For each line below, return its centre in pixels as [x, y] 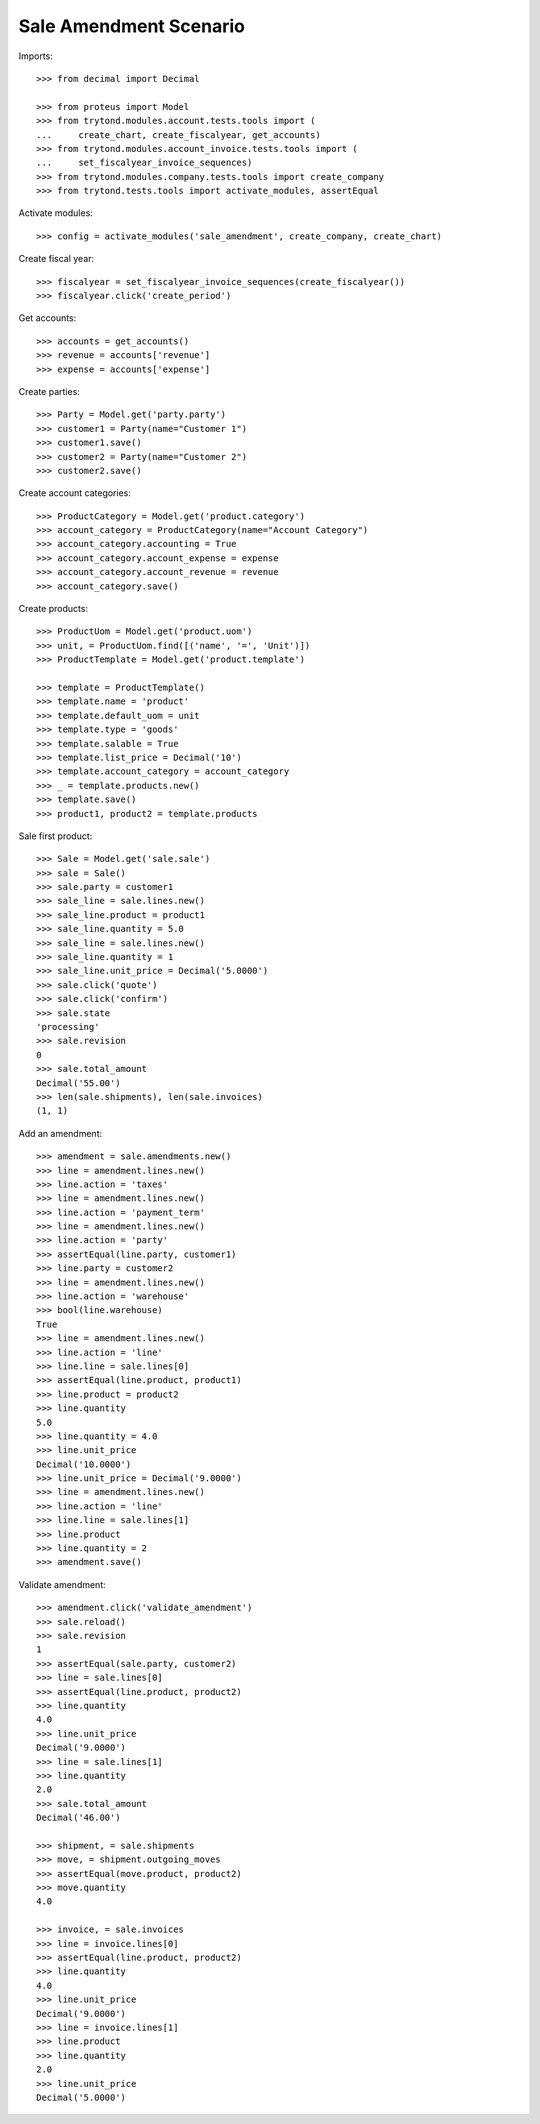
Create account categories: [75, 493]
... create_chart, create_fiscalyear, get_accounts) [179, 134]
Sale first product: [55, 836]
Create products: [53, 609]
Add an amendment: [60, 1133]
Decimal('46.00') [78, 1818]
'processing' [68, 1026]
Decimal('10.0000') [84, 1464]
